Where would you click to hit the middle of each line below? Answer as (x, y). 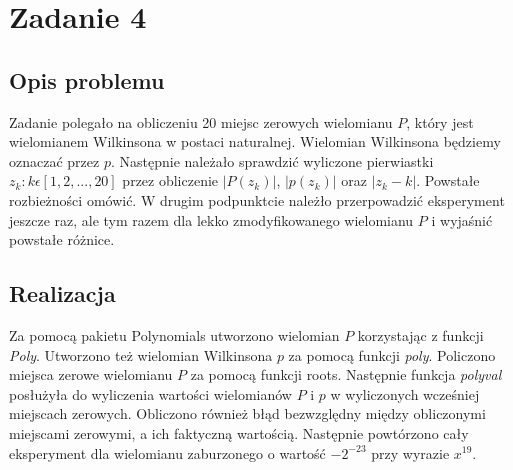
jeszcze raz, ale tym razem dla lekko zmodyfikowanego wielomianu (211, 219)
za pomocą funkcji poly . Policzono (392, 354)
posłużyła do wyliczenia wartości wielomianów (150, 393)
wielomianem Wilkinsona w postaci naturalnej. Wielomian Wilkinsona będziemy (255, 141)
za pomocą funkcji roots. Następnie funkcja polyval (346, 374)
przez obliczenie (170, 180)
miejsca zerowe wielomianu (91, 374)
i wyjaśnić (462, 219)
